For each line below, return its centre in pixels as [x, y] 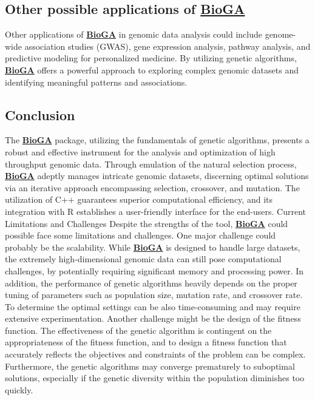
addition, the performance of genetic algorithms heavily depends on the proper [151, 283]
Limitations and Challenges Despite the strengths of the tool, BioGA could [147, 223]
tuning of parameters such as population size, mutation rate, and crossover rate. [154, 295]
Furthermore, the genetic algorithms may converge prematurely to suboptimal [150, 366]
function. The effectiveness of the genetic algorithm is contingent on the [138, 330]
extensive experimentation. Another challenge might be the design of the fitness [153, 318]
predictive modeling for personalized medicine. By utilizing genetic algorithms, [151, 58]
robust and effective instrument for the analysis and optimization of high [140, 151]
